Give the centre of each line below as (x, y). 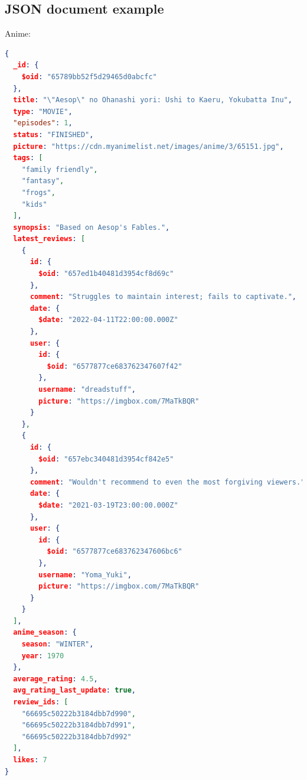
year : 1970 (43, 656)
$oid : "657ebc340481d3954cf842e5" (106, 459)
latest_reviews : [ (49, 239)
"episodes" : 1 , (43, 123)
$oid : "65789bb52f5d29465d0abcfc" (89, 77)
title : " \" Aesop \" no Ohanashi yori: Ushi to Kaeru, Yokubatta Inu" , (153, 100)
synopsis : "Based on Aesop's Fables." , (92, 227)
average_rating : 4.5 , (55, 679)
